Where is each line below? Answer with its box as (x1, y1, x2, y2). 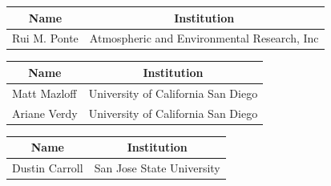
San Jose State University (94, 160, 220, 176)
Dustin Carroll (12, 160, 83, 176)
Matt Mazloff (12, 84, 77, 101)
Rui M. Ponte (12, 30, 79, 46)
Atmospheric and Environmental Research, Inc (89, 30, 319, 46)
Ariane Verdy (12, 104, 78, 121)
